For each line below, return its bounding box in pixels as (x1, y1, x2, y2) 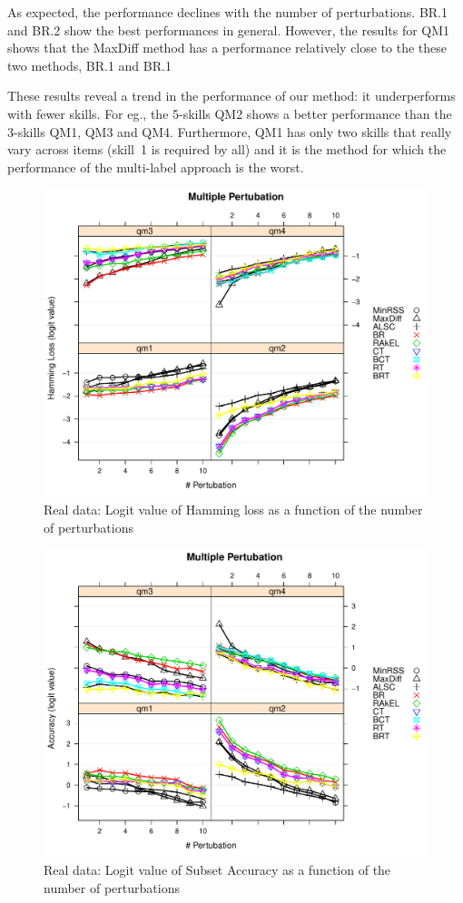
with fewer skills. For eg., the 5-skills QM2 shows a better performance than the (7, 103, 452, 123)
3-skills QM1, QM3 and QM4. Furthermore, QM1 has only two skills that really (7, 122, 452, 141)
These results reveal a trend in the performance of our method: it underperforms (7, 86, 456, 105)
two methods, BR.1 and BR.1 (7, 55, 172, 74)
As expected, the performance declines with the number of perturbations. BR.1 (7, 3, 448, 21)
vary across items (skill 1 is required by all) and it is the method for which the (7, 140, 447, 159)
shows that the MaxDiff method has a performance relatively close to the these (7, 38, 448, 57)
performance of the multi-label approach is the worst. (7, 157, 304, 176)
